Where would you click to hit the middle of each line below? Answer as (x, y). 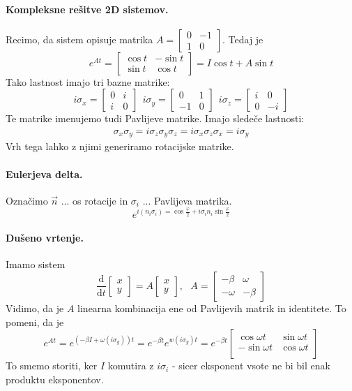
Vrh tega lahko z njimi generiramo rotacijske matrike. (120, 146)
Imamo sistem (36, 264)
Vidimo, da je (35, 308)
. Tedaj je (243, 39)
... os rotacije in (94, 200)
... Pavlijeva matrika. (187, 200)
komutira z (131, 366)
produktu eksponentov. (55, 379)
